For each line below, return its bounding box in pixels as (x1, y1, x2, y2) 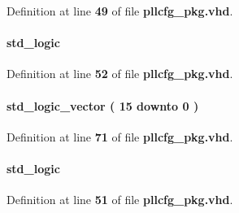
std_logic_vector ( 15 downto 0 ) (7, 97, 199, 114)
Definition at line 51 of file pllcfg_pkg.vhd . (7, 191, 233, 208)
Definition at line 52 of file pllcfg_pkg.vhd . (7, 65, 233, 82)
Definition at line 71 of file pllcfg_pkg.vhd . (7, 128, 233, 145)
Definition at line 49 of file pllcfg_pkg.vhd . (7, 2, 233, 19)
